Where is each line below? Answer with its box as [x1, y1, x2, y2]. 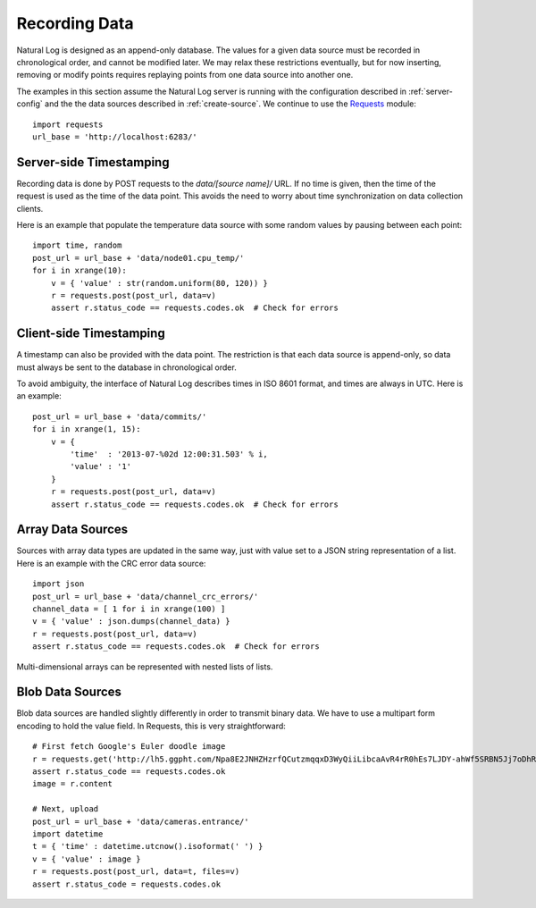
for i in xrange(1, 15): [32, 425, 141, 434]
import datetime [32, 828, 104, 839]
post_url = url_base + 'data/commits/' [32, 411, 207, 422]
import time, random [32, 240, 122, 250]
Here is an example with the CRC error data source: [16, 558, 206, 568]
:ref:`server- [407, 86, 453, 97]
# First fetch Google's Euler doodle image [32, 742, 226, 752]
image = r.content [32, 778, 113, 789]
